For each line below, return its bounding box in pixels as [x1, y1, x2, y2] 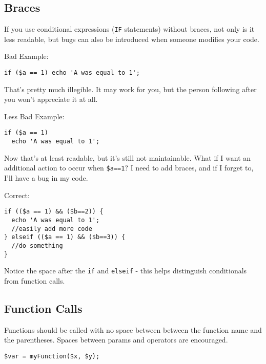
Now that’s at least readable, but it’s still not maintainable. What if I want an [4, 152, 251, 163]
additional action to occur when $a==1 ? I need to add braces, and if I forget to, [4, 162, 254, 173]
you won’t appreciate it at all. [4, 94, 98, 104]
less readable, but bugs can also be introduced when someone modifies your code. [4, 33, 259, 44]
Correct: [4, 189, 30, 200]
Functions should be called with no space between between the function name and [4, 324, 262, 335]
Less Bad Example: [4, 111, 65, 121]
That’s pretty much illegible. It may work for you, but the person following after [4, 83, 257, 94]
